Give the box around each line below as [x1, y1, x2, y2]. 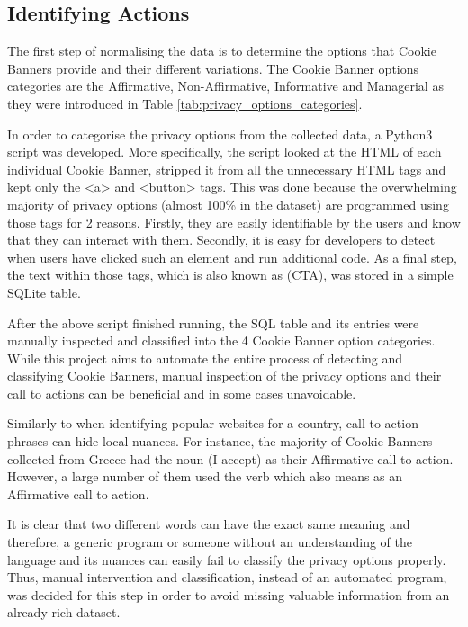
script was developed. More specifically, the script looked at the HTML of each [7, 142, 442, 161]
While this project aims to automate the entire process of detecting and [7, 348, 403, 367]
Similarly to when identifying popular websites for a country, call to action [7, 414, 418, 433]
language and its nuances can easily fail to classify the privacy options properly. [7, 550, 446, 569]
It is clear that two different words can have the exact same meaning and [7, 515, 410, 533]
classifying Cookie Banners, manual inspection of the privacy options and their [7, 366, 442, 385]
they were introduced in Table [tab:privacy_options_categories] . [7, 94, 363, 112]
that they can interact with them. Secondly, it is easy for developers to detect [7, 230, 436, 249]
